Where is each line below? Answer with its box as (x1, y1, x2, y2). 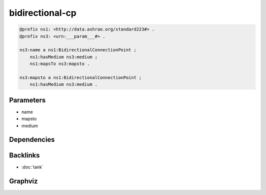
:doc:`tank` (21, 164, 44, 170)
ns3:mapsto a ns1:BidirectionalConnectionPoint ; (19, 74, 142, 80)
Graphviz (9, 177, 38, 186)
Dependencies (9, 135, 55, 144)
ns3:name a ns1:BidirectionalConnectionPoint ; (19, 47, 136, 53)
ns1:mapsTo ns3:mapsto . (30, 61, 90, 66)
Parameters (9, 96, 46, 104)
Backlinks (9, 151, 40, 160)
